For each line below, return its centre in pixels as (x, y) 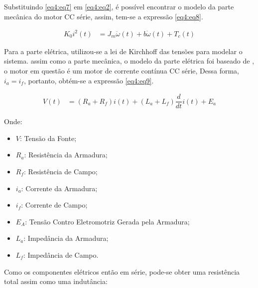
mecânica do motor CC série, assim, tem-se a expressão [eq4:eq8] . (104, 16)
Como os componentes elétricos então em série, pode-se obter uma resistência (122, 271)
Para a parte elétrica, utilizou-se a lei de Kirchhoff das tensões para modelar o (123, 51)
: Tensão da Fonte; (48, 138)
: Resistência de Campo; (61, 171)
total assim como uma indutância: (56, 281)
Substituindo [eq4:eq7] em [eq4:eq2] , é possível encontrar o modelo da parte (119, 6)
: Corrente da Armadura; (59, 188)
